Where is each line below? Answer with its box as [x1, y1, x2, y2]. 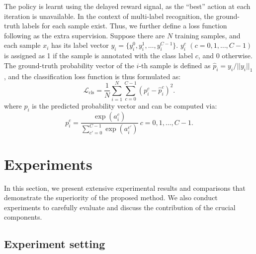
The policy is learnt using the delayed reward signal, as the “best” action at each [4, 1, 251, 11]
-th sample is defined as [139, 60, 211, 70]
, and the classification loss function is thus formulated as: [4, 71, 181, 81]
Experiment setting [4, 236, 105, 252]
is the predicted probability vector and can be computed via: [32, 101, 217, 111]
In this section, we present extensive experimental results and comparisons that [4, 182, 246, 193]
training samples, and [174, 30, 241, 40]
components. [4, 212, 42, 222]
